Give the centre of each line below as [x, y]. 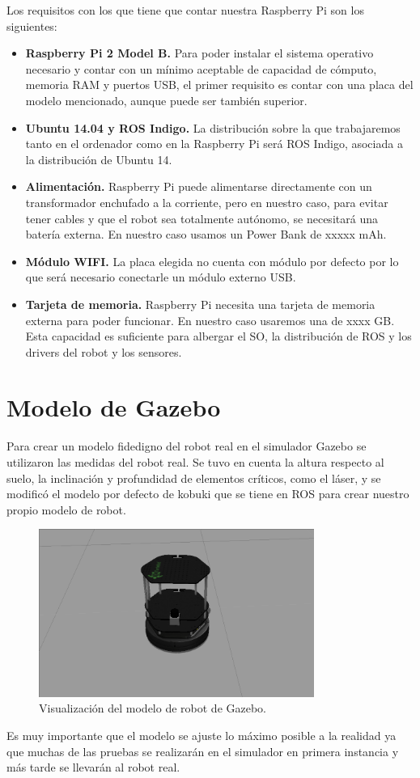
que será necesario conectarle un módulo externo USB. [161, 277]
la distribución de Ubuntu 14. [99, 159]
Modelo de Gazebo [114, 407]
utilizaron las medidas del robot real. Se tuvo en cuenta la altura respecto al [195, 462]
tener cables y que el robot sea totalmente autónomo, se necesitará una [202, 218]
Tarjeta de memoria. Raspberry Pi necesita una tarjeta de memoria [200, 304]
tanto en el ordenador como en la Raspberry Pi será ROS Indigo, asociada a [214, 144]
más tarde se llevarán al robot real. [93, 767]
